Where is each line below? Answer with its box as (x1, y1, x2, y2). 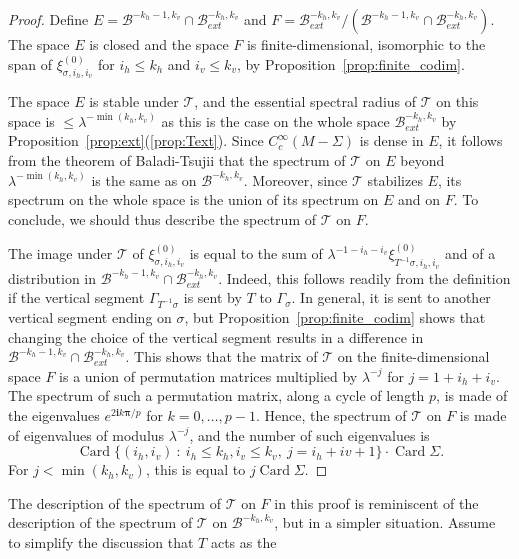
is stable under (89, 91, 179, 112)
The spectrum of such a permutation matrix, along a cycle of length (8, 385, 425, 406)
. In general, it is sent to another (291, 287, 491, 308)
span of (8, 54, 53, 75)
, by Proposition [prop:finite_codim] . (236, 54, 465, 75)
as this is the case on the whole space (161, 110, 390, 131)
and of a (444, 243, 496, 264)
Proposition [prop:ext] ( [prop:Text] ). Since (8, 130, 264, 151)
